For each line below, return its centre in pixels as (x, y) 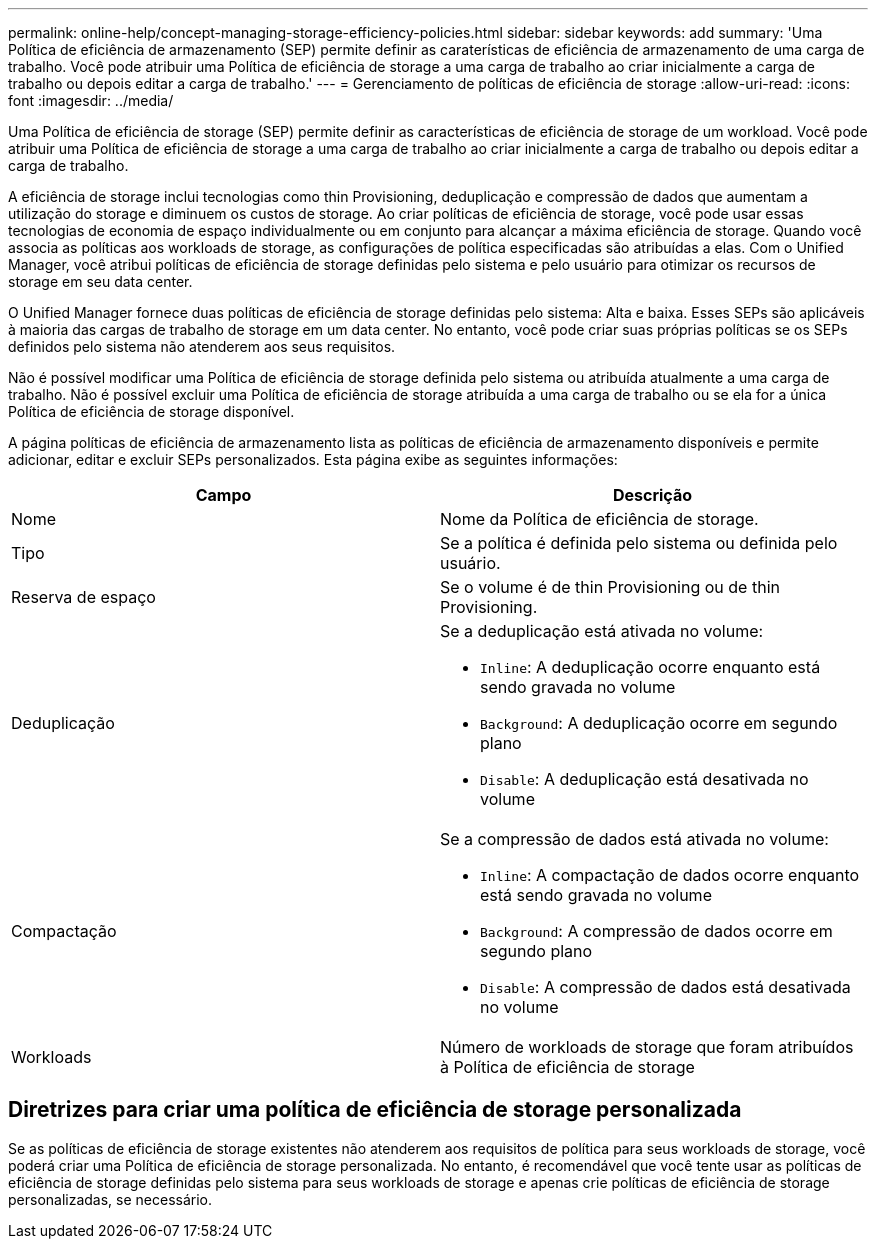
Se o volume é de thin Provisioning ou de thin (610, 587)
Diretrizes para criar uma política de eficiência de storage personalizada (375, 1110)
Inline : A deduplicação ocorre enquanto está (650, 667)
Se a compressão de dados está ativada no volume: (634, 839)
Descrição (652, 495)
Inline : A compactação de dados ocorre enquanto (670, 875)
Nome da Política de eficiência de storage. (599, 519)
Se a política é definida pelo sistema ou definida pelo (639, 543)
